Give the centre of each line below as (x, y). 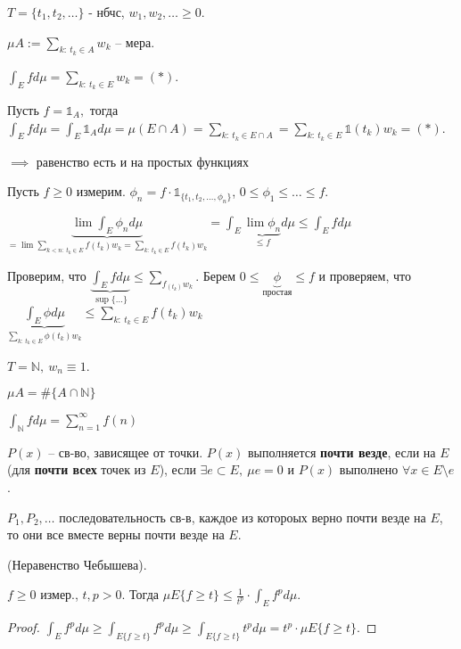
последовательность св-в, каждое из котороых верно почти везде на (243, 517)
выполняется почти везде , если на (342, 452)
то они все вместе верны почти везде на (116, 534)
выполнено (369, 469)
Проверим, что (47, 275)
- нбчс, (107, 12)
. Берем (216, 275)
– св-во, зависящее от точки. (126, 452)
